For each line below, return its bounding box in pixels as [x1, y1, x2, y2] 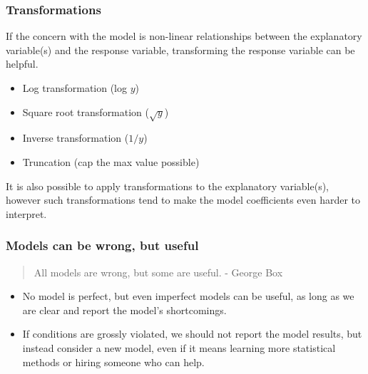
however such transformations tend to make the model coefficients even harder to [6, 192, 361, 207]
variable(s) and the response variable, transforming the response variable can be [6, 42, 355, 57]
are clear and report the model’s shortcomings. [22, 302, 227, 317]
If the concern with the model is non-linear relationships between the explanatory [6, 28, 362, 43]
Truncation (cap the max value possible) [22, 154, 200, 169]
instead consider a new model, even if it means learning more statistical [22, 340, 336, 355]
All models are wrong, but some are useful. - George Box [34, 264, 283, 279]
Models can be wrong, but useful [6, 237, 199, 254]
